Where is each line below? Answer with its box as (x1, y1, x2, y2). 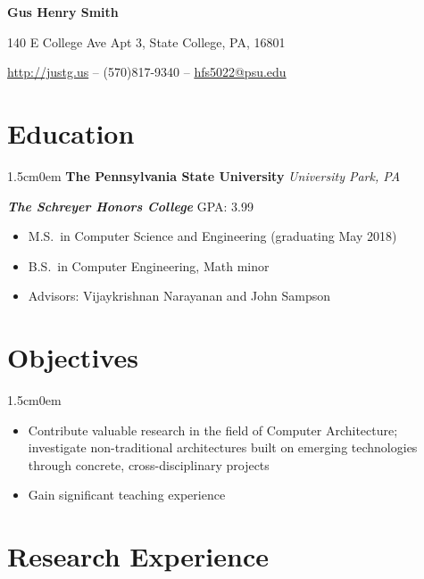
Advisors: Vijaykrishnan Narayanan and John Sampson (28, 286, 331, 305)
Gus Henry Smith (7, 3, 119, 21)
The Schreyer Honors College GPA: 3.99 (7, 196, 254, 215)
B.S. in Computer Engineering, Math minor (28, 256, 270, 275)
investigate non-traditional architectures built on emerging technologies (28, 438, 418, 457)
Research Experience (7, 538, 269, 575)
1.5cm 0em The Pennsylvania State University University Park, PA (7, 166, 401, 185)
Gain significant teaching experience (28, 485, 226, 504)
